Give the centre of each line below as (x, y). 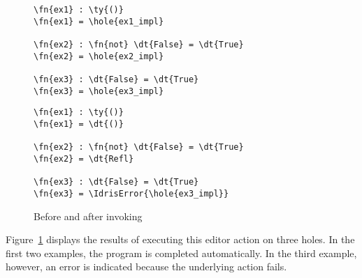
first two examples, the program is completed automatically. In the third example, (181, 253)
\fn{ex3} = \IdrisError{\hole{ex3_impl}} (131, 193)
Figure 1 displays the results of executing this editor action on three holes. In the (180, 239)
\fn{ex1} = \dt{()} (79, 124)
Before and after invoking (88, 216)
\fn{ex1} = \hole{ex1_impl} (99, 21)
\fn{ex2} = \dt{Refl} (84, 159)
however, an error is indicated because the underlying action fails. (146, 267)
